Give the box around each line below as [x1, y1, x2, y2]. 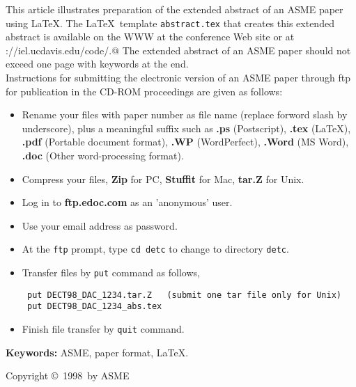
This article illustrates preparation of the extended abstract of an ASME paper [6, 2, 343, 16]
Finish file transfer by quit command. [22, 322, 185, 335]
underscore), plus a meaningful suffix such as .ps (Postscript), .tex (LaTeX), [22, 120, 351, 135]
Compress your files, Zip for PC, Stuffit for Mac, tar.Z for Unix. [22, 171, 304, 186]
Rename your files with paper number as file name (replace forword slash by [22, 107, 348, 122]
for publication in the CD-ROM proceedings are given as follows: [6, 84, 283, 98]
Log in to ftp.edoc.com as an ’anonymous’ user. [22, 195, 233, 210]
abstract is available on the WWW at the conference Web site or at [6, 29, 295, 44]
